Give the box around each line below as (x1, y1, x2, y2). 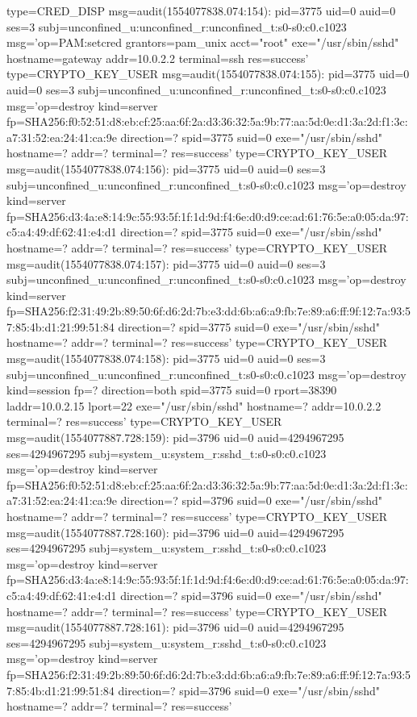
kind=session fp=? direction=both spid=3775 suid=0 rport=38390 (6, 381, 337, 398)
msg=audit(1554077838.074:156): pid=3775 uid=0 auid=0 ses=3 (6, 160, 326, 177)
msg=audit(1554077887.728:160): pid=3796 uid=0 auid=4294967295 (6, 523, 344, 540)
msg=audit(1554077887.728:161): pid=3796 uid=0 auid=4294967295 (6, 619, 344, 636)
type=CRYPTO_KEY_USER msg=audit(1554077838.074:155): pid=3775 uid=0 (6, 65, 410, 82)
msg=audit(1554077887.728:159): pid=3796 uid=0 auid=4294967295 (6, 429, 344, 446)
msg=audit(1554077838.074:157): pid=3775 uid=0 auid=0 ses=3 (6, 255, 326, 272)
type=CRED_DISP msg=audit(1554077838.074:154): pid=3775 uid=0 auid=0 (6, 2, 396, 19)
